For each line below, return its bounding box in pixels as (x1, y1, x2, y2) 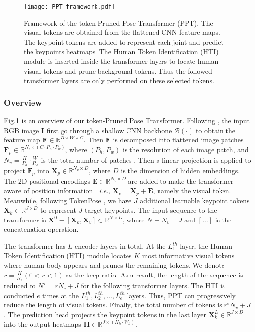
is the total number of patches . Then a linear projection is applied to (41, 154, 251, 165)
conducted (4, 290, 35, 300)
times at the (42, 290, 79, 300)
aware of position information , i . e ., (4, 185, 110, 195)
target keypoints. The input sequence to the (85, 205, 217, 215)
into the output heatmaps (4, 319, 81, 329)
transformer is (4, 214, 46, 224)
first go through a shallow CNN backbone (46, 125, 172, 135)
